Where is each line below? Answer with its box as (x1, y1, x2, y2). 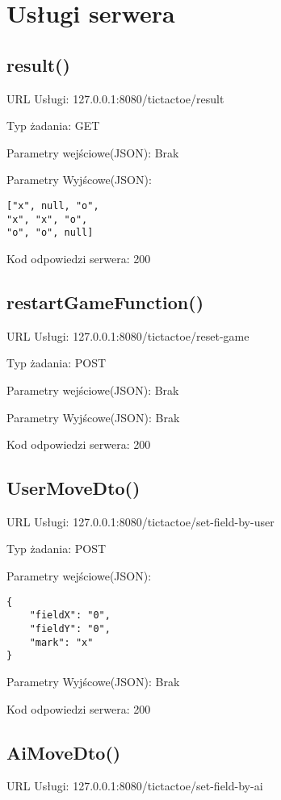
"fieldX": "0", (29, 609, 111, 622)
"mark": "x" (29, 636, 94, 648)
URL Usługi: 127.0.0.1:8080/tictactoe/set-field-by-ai (6, 777, 263, 794)
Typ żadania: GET (6, 117, 100, 134)
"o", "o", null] (6, 227, 94, 239)
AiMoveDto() (6, 739, 121, 764)
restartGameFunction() (6, 289, 204, 314)
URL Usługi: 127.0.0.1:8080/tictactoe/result (6, 90, 224, 107)
